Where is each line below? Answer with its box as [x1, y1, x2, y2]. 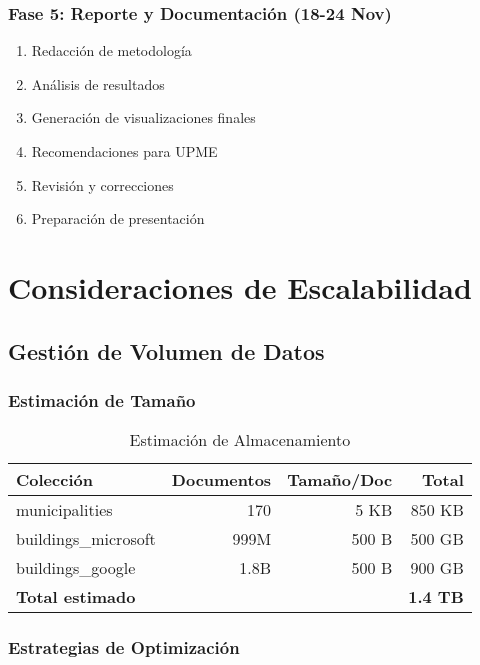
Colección [16, 468, 93, 492]
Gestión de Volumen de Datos [8, 335, 325, 366]
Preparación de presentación [31, 208, 205, 229]
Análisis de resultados [31, 73, 165, 94]
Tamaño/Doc [287, 468, 393, 492]
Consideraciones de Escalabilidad [8, 266, 472, 307]
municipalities [16, 498, 113, 522]
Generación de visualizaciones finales [31, 107, 256, 128]
